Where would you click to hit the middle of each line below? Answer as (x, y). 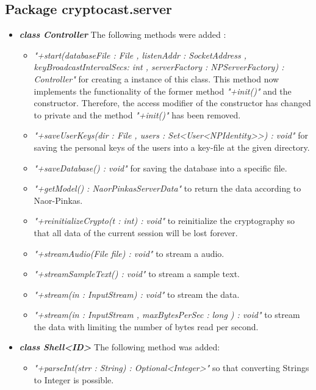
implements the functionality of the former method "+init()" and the (163, 91)
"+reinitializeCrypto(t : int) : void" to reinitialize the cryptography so (164, 221)
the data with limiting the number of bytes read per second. (146, 326)
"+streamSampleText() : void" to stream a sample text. (137, 274)
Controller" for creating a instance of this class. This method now (156, 78)
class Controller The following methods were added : (123, 34)
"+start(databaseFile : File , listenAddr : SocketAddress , (140, 55)
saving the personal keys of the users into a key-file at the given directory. (172, 147)
